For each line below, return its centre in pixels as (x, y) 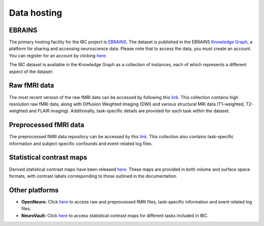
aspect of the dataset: (31, 72)
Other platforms (34, 190)
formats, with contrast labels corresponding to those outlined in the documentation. (93, 176)
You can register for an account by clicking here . (58, 55)
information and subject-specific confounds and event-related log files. (81, 143)
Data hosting (36, 13)
